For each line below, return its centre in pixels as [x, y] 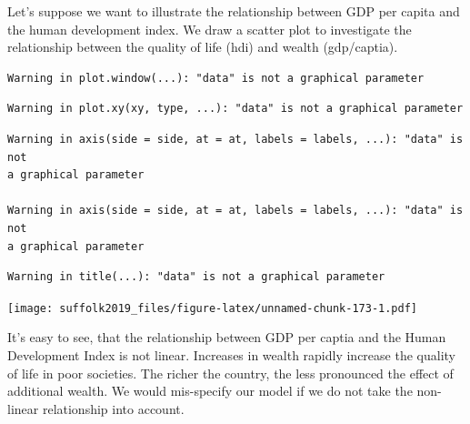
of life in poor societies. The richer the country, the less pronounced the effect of [230, 373]
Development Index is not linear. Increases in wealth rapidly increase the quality [231, 354]
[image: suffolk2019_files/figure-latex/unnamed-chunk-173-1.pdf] [213, 308]
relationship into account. [113, 408]
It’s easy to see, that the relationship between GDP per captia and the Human [227, 337]
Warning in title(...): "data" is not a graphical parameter [196, 277]
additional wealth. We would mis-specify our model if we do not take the [210, 391]
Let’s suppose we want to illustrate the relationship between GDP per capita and [234, 11]
